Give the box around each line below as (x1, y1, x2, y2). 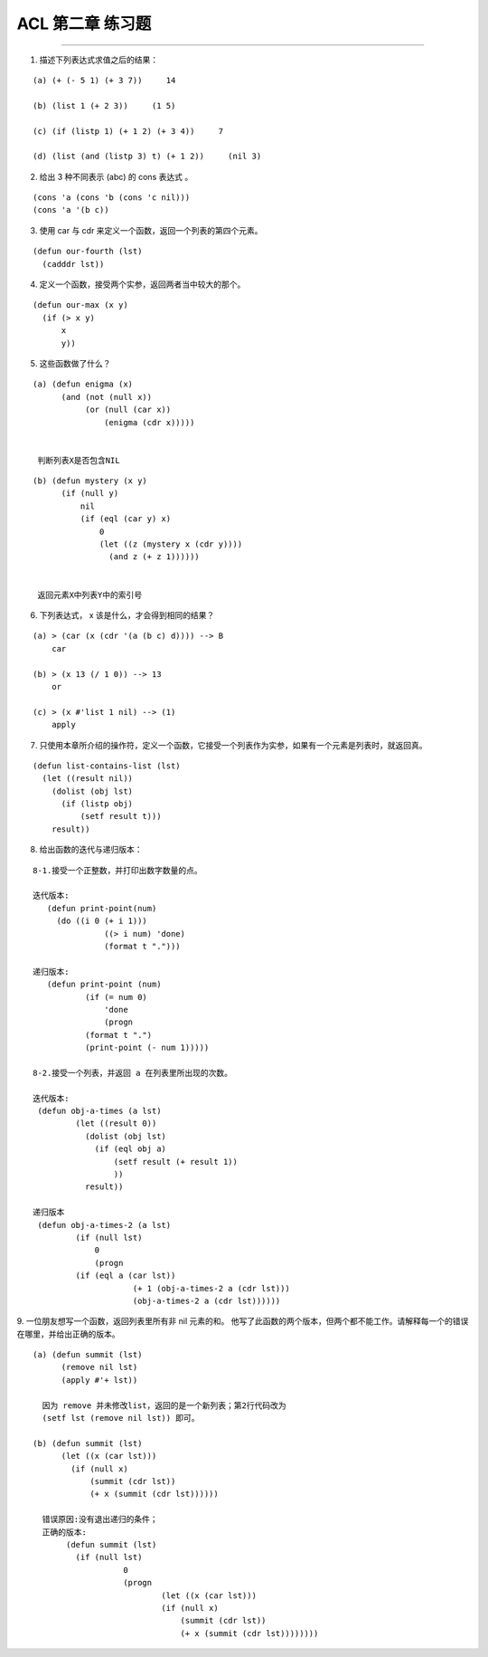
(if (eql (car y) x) (80, 514, 172, 524)
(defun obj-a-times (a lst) (37, 1106, 162, 1117)
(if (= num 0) (84, 992, 148, 1002)
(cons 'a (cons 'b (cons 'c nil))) (33, 193, 191, 203)
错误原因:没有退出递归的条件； (42, 1514, 158, 1525)
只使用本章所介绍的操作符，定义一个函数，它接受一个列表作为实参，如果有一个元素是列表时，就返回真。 (39, 739, 427, 750)
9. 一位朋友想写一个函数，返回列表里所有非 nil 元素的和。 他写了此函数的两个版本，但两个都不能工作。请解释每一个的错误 (16, 1316, 469, 1327)
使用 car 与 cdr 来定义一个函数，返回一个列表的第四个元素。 (39, 224, 263, 235)
